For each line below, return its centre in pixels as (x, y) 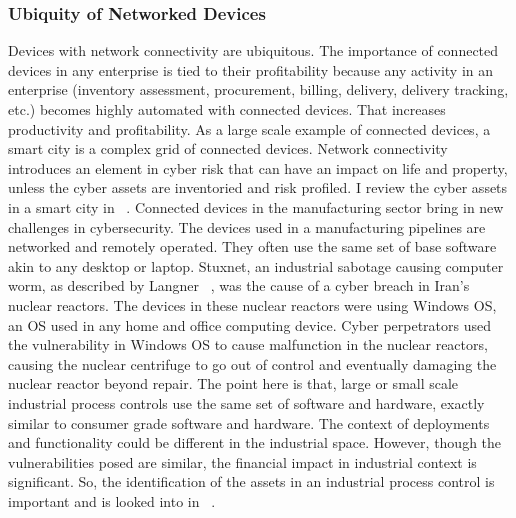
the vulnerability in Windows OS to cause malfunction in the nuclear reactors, (248, 344)
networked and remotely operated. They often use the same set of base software (252, 246)
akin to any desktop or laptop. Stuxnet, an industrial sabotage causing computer (256, 265)
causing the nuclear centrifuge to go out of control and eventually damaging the (252, 363)
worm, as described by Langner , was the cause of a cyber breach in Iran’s (239, 285)
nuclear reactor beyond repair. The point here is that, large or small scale (233, 383)
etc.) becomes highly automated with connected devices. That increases (227, 109)
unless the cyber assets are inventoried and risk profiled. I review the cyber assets (258, 187)
